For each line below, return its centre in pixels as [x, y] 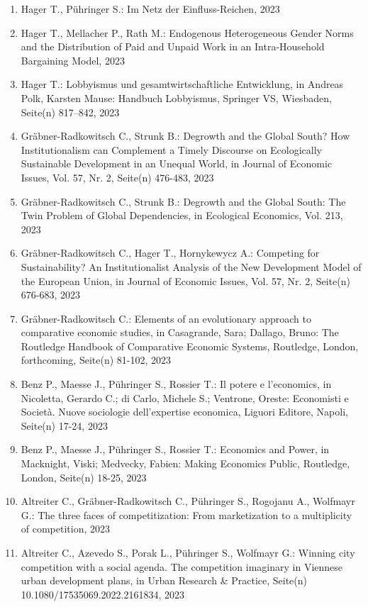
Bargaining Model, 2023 [73, 60]
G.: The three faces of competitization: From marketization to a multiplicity [186, 514]
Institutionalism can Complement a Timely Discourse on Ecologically [172, 149]
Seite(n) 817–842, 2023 [70, 112]
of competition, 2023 [66, 529]
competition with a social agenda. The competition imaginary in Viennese [182, 566]
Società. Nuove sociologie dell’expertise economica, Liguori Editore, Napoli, [184, 412]
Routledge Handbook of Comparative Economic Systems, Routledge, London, [190, 346]
